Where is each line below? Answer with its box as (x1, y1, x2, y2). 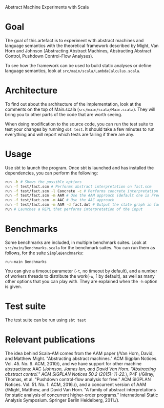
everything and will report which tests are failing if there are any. (5, 131, 135, 137)
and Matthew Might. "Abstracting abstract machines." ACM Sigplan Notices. (5, 355, 158, 361)
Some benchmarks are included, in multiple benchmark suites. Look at (5, 240, 147, 245)
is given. (5, 284, 22, 289)
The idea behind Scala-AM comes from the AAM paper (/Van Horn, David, (5, 350, 154, 356)
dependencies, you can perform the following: (5, 170, 98, 176)
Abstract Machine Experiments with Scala (5, 4, 89, 10)
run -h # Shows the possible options (5, 179, 82, 184)
